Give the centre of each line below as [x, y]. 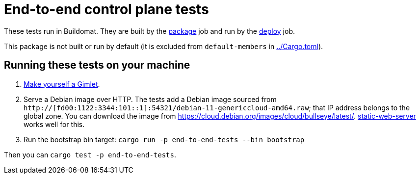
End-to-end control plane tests [106, 9]
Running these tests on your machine [97, 65]
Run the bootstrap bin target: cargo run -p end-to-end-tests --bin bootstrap [164, 139]
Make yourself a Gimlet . [62, 84]
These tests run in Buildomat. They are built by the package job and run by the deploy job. [149, 31]
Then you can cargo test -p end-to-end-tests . [90, 154]
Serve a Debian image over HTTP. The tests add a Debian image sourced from [150, 99]
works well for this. [54, 124]
